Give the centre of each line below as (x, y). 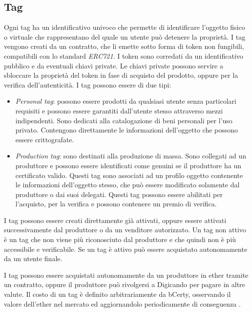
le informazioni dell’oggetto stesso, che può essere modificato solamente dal (127, 185)
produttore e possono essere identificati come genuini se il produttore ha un (128, 165)
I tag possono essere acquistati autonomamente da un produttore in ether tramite (126, 275)
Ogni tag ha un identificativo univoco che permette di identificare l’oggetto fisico (125, 27)
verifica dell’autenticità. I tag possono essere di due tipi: (88, 84)
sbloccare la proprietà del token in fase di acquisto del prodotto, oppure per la (121, 75)
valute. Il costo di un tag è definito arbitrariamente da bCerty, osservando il (117, 294)
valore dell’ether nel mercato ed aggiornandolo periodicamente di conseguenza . (122, 303)
